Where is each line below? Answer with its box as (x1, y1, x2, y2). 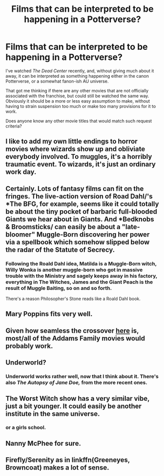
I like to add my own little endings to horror (5, 137, 138, 146)
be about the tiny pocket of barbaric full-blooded (5, 207, 158, 216)
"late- (122, 222, 141, 231)
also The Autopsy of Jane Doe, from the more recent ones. (5, 379, 148, 386)
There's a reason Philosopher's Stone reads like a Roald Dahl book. (5, 296, 141, 302)
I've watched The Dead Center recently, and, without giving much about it (5, 67, 154, 74)
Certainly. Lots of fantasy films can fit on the (5, 184, 144, 193)
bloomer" (5, 230, 36, 238)
